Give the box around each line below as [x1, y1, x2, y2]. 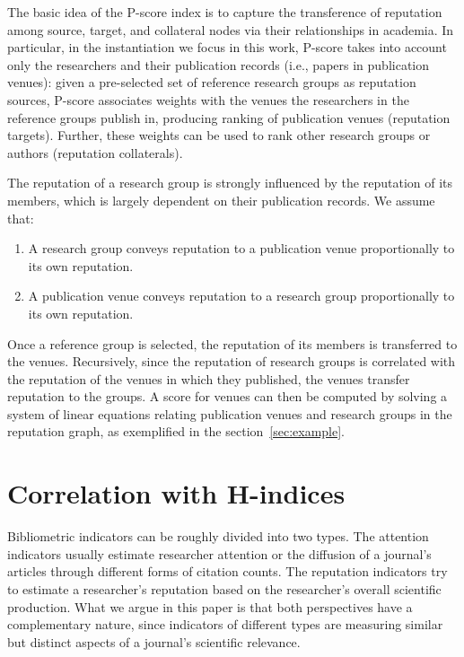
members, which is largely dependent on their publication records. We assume [7, 190, 435, 209]
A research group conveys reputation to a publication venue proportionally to [28, 239, 455, 258]
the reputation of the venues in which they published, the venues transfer [7, 369, 410, 388]
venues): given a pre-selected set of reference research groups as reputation [7, 73, 416, 92]
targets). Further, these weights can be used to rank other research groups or [7, 126, 431, 145]
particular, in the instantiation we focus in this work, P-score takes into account [7, 38, 447, 57]
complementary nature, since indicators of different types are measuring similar [7, 615, 443, 634]
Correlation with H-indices [7, 475, 346, 512]
